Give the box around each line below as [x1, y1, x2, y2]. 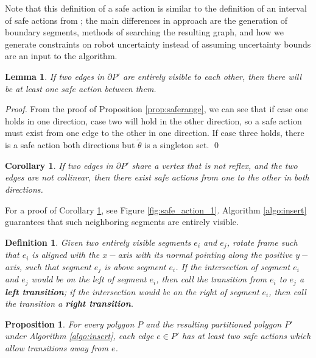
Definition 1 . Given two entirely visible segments [5, 235, 191, 248]
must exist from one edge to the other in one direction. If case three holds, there [5, 126, 304, 139]
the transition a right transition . [5, 297, 134, 310]
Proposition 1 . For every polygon [5, 317, 135, 330]
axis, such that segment [5, 260, 91, 273]
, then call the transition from [156, 273, 267, 285]
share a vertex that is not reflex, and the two [132, 159, 298, 171]
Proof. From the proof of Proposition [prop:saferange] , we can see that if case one [5, 102, 308, 115]
